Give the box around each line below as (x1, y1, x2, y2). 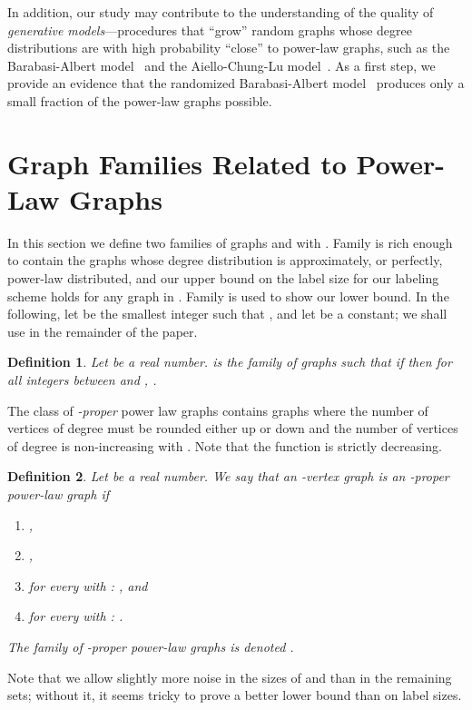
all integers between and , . (7, 370, 157, 390)
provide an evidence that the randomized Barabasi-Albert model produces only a (7, 74, 465, 93)
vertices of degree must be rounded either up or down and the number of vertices (7, 419, 458, 438)
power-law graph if (7, 485, 110, 503)
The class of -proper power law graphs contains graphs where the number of (7, 400, 428, 419)
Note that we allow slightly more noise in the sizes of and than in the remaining (7, 667, 452, 686)
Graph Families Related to (7, 144, 347, 182)
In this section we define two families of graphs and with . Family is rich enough (7, 232, 453, 251)
